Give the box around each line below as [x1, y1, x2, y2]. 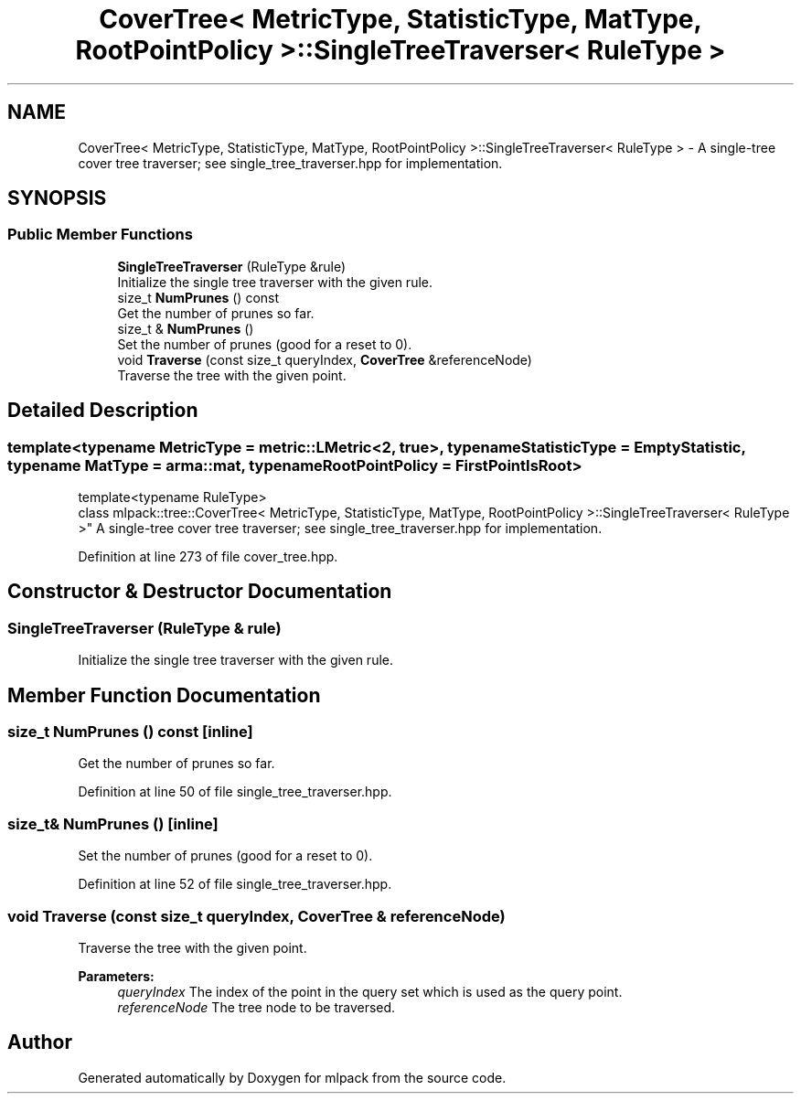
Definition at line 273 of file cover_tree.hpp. [78, 549, 338, 565]
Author [7, 1031, 72, 1054]
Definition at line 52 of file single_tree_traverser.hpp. [78, 876, 392, 893]
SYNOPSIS [7, 187, 107, 210]
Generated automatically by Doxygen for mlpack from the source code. [78, 1069, 507, 1085]
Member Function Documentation [7, 683, 321, 707]
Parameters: [78, 967, 155, 984]
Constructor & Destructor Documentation [7, 580, 392, 604]
